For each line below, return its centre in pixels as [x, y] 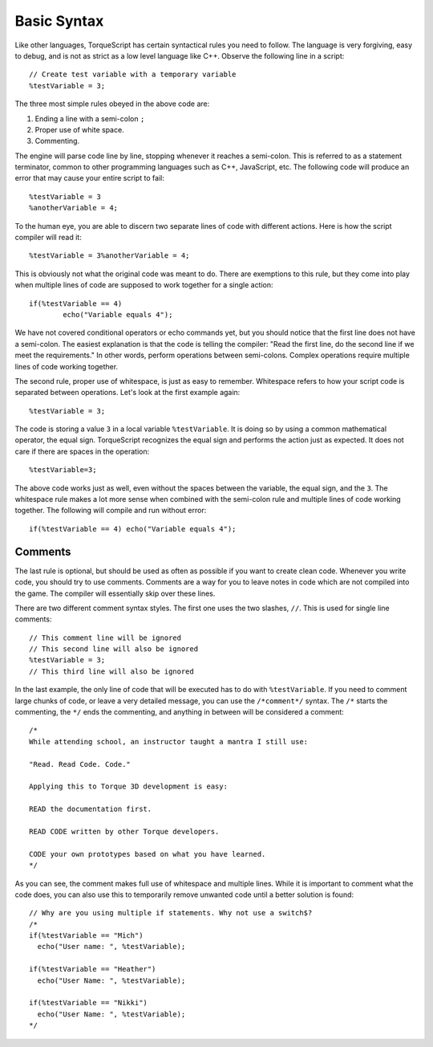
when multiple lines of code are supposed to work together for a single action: [144, 285]
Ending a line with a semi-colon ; [90, 118]
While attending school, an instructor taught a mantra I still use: [169, 741]
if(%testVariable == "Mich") [86, 936]
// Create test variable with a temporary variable [133, 75]
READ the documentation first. [91, 809]
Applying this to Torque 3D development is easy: [129, 786]
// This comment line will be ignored [105, 638]
